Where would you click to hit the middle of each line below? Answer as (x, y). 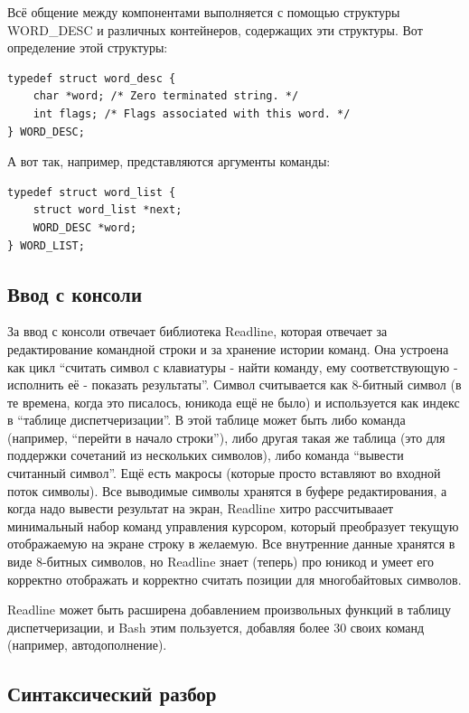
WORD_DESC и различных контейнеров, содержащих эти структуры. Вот (215, 29)
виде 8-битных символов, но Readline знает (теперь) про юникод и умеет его (220, 562)
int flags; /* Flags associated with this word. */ (192, 113)
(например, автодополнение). (87, 645)
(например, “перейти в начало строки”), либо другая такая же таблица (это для (226, 437)
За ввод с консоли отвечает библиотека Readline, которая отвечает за (197, 331)
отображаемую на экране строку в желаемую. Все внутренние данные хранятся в (231, 544)
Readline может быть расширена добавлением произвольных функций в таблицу (229, 610)
